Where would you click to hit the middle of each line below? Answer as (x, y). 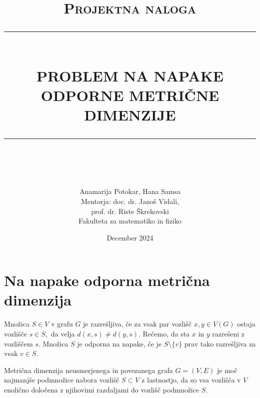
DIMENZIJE (130, 114)
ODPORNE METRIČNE (130, 95)
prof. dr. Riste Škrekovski (130, 211)
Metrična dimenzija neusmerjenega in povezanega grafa (88, 370)
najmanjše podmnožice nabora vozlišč (62, 380)
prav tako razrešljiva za (220, 343)
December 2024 (130, 237)
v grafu (62, 324)
